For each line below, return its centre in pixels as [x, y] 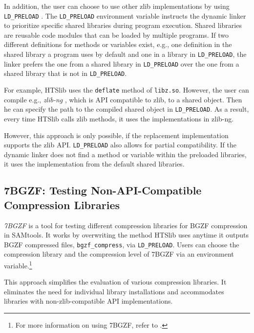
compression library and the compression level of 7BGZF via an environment [119, 254]
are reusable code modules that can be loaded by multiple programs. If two [116, 35]
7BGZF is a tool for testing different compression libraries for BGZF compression [126, 225]
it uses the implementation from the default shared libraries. [94, 164]
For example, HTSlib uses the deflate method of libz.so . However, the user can [127, 90]
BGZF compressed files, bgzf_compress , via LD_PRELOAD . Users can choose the [122, 244]
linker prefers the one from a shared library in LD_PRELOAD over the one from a [122, 63]
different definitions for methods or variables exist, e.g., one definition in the [118, 44]
